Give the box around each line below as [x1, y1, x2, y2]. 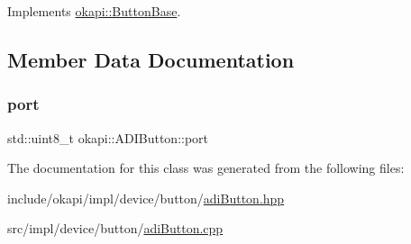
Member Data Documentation [7, 45, 295, 73]
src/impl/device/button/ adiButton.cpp [7, 219, 224, 238]
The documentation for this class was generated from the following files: [7, 158, 405, 177]
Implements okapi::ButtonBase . [7, 2, 181, 20]
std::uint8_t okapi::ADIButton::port [7, 128, 209, 147]
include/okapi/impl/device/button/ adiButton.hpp [7, 188, 285, 207]
